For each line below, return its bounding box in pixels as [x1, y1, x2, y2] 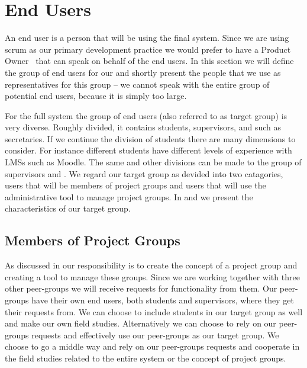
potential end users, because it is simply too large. [5, 89, 187, 102]
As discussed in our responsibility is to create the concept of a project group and [5, 259, 298, 271]
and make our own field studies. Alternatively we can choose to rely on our [5, 317, 276, 329]
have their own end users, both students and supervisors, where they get [31, 294, 294, 306]
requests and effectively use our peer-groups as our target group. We [31, 328, 279, 341]
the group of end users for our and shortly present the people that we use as [5, 66, 281, 78]
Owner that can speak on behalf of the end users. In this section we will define [5, 55, 294, 67]
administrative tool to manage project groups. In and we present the [5, 190, 253, 203]
